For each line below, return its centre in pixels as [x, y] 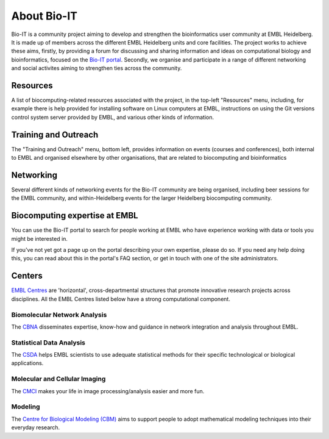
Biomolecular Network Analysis [59, 315]
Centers [27, 276]
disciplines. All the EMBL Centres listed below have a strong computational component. [121, 299]
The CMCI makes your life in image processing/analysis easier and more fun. [108, 391]
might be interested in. [40, 238]
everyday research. [36, 427]
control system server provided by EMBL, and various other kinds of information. [113, 117]
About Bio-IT [44, 16]
